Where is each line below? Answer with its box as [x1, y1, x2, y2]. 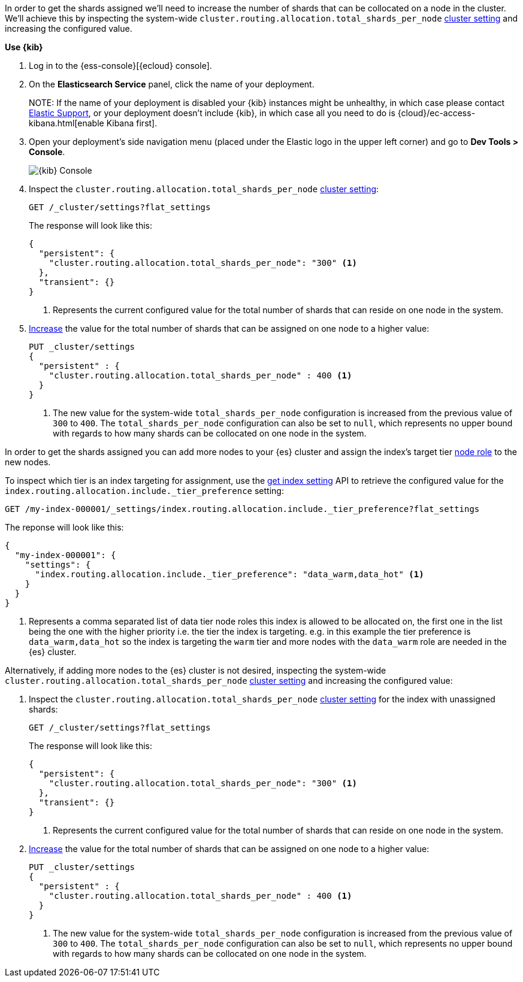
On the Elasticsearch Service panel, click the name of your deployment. [29, 79, 315, 89]
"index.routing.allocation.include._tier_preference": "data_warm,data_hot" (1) [35, 569, 424, 579]
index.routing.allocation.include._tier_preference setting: [5, 486, 284, 496]
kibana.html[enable [29, 118, 104, 128]
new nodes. [5, 457, 51, 467]
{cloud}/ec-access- [397, 108, 476, 118]
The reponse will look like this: [5, 522, 124, 532]
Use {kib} [5, 42, 43, 52]
